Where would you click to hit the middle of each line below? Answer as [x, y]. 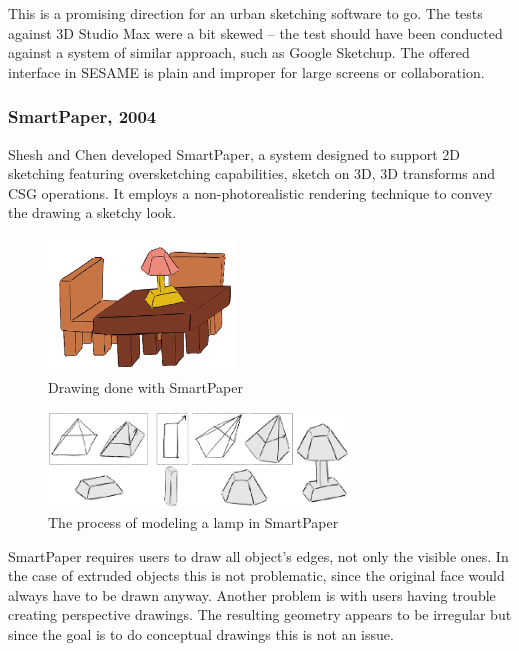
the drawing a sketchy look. [92, 212]
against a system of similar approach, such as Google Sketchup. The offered [239, 52]
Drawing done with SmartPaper [145, 387]
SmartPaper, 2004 [82, 116]
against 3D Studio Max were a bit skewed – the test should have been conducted [255, 32]
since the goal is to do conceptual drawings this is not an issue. [201, 633]
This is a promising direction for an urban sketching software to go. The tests [245, 13]
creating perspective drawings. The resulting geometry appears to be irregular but [260, 614]
